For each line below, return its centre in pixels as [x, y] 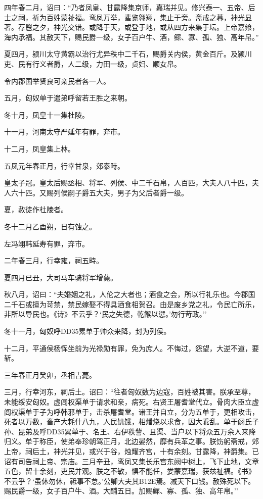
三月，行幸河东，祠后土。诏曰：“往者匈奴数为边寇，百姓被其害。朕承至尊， [130, 392]
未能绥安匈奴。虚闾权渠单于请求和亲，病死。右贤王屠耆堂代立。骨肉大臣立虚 [131, 402]
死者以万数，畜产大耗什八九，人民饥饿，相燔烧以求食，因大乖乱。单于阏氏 [128, 421]
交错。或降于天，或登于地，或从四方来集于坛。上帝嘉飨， [163, 27]
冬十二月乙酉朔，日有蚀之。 [50, 226]
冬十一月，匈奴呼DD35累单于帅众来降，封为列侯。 [87, 331]
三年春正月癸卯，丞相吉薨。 [50, 375]
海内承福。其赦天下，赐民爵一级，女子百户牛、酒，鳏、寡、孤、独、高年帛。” [131, 37]
